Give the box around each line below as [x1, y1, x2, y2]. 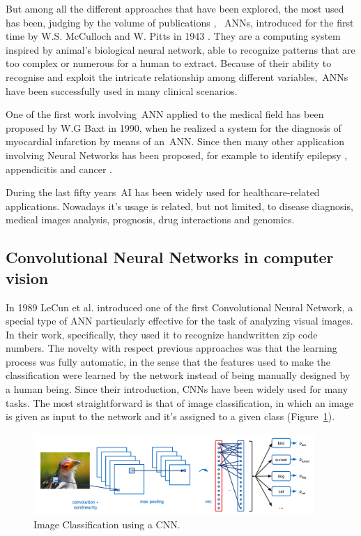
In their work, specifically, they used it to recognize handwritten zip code [6, 327, 318, 341]
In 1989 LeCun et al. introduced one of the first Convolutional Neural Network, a [6, 299, 353, 314]
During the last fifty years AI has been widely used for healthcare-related [6, 185, 320, 200]
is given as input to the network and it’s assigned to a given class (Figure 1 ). [6, 409, 335, 424]
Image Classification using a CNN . [33, 517, 180, 532]
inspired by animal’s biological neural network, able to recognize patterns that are [6, 42, 355, 57]
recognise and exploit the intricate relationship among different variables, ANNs [6, 69, 348, 84]
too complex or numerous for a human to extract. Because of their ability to [6, 56, 332, 70]
